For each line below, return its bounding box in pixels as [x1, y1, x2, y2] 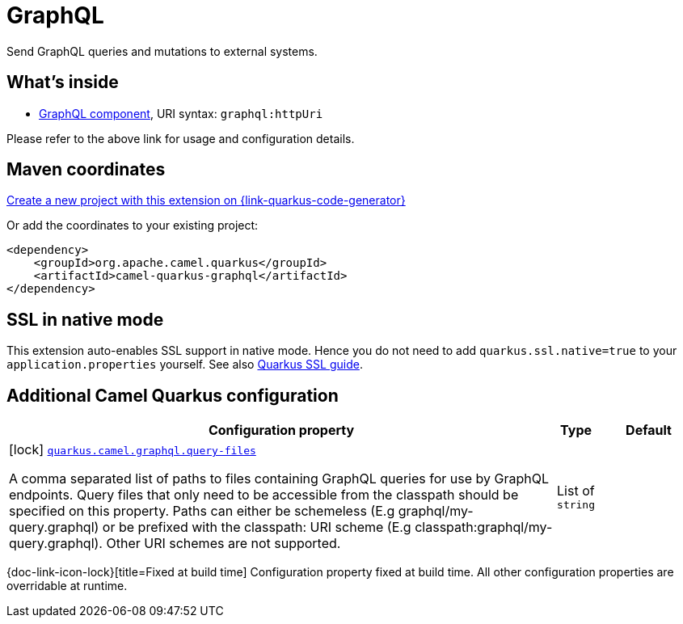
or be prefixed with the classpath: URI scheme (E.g [102, 519, 411, 536]
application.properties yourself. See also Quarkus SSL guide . [6, 357, 363, 372]
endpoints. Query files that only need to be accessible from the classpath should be [9, 487, 519, 504]
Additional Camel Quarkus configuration [6, 385, 339, 406]
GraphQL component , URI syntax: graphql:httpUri [39, 106, 323, 120]
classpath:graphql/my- [415, 519, 553, 536]
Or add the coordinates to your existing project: [6, 218, 259, 233]
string [557, 498, 596, 511]
